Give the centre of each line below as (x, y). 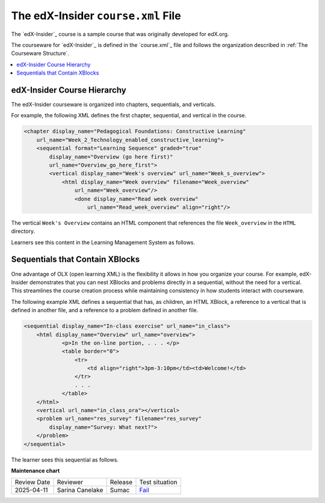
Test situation (158, 483)
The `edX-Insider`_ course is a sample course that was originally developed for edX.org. (120, 34)
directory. (23, 231)
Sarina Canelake (80, 490)
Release (121, 483)
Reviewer (70, 483)
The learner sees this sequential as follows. (65, 460)
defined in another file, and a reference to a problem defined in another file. (105, 310)
